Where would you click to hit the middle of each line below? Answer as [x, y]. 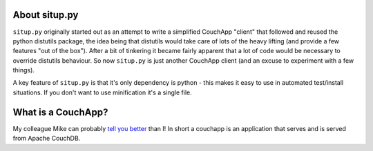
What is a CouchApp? [60, 112]
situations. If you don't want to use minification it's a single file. [103, 92]
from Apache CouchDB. [47, 139]
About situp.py [46, 15]
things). [23, 70]
